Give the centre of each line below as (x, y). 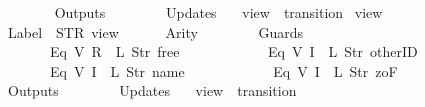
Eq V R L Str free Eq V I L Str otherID (233, 51)
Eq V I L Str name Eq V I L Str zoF (223, 70)
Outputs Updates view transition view (218, 12)
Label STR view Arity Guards (155, 31)
